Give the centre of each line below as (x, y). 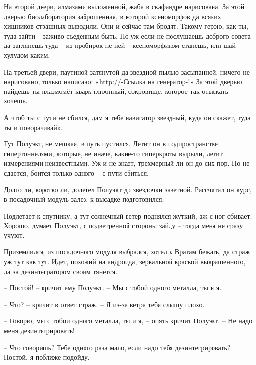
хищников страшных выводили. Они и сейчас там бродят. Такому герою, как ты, (126, 26)
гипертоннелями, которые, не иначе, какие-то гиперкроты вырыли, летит (113, 153)
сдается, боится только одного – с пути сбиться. (76, 172)
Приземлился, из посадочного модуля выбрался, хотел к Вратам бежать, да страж (127, 251)
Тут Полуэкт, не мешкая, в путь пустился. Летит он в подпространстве (111, 144)
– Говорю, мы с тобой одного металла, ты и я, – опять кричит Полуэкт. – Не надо (128, 321)
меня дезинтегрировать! (39, 331)
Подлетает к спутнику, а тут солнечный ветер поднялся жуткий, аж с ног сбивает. (128, 215)
